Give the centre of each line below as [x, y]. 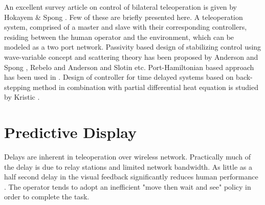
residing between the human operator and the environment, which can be [119, 37]
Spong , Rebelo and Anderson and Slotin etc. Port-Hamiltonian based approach [129, 67]
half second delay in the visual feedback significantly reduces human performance [131, 177]
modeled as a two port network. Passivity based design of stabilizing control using [133, 47]
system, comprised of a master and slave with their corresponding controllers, [126, 27]
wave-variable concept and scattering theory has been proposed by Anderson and [131, 56]
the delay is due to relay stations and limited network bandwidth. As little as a [128, 166]
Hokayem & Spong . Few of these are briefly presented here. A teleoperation [124, 17]
